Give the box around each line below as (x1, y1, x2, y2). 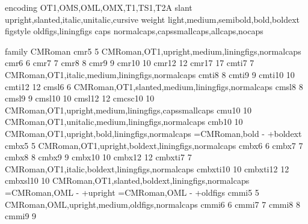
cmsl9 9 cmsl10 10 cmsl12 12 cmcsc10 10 (5, 92, 155, 104)
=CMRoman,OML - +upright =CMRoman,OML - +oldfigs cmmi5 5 (5, 186, 259, 198)
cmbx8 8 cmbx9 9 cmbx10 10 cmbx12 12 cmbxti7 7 (5, 151, 192, 163)
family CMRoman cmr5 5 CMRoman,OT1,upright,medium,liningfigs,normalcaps (5, 44, 301, 57)
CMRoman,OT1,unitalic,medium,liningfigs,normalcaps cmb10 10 (5, 115, 243, 128)
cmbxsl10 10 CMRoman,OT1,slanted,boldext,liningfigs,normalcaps (5, 174, 250, 187)
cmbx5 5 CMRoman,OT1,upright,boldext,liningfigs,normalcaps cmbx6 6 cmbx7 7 (5, 139, 303, 151)
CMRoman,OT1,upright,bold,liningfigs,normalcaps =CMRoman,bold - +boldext (5, 127, 302, 139)
